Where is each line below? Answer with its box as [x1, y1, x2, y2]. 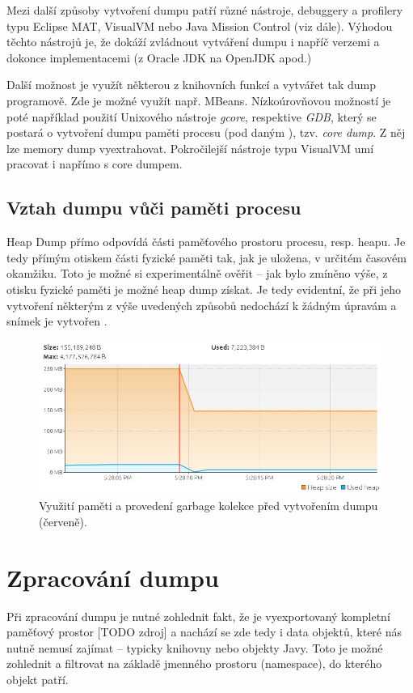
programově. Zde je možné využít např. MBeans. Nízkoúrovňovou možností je [6, 91, 391, 108]
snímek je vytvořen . [6, 312, 107, 329]
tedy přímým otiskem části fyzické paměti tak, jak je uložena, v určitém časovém [6, 249, 407, 266]
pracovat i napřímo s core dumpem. [6, 155, 183, 172]
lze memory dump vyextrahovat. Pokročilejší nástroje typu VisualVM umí [6, 139, 374, 156]
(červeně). [39, 512, 87, 529]
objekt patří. [6, 670, 69, 687]
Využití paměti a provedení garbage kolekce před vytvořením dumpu [39, 497, 378, 514]
